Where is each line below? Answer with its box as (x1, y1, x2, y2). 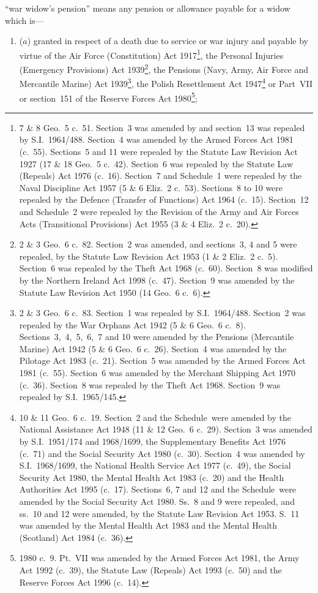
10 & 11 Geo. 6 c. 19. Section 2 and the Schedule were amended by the (19, 410, 292, 423)
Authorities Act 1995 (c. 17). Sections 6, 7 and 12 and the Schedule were (19, 483, 296, 496)
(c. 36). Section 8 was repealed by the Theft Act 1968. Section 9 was (19, 378, 281, 391)
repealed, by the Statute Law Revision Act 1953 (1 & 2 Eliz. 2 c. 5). (19, 249, 278, 262)
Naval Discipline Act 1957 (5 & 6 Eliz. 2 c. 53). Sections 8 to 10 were (19, 181, 283, 194)
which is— (5, 13, 44, 26)
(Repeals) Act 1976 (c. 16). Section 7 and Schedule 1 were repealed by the (19, 169, 302, 182)
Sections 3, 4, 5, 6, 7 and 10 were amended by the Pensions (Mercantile (19, 330, 294, 343)
